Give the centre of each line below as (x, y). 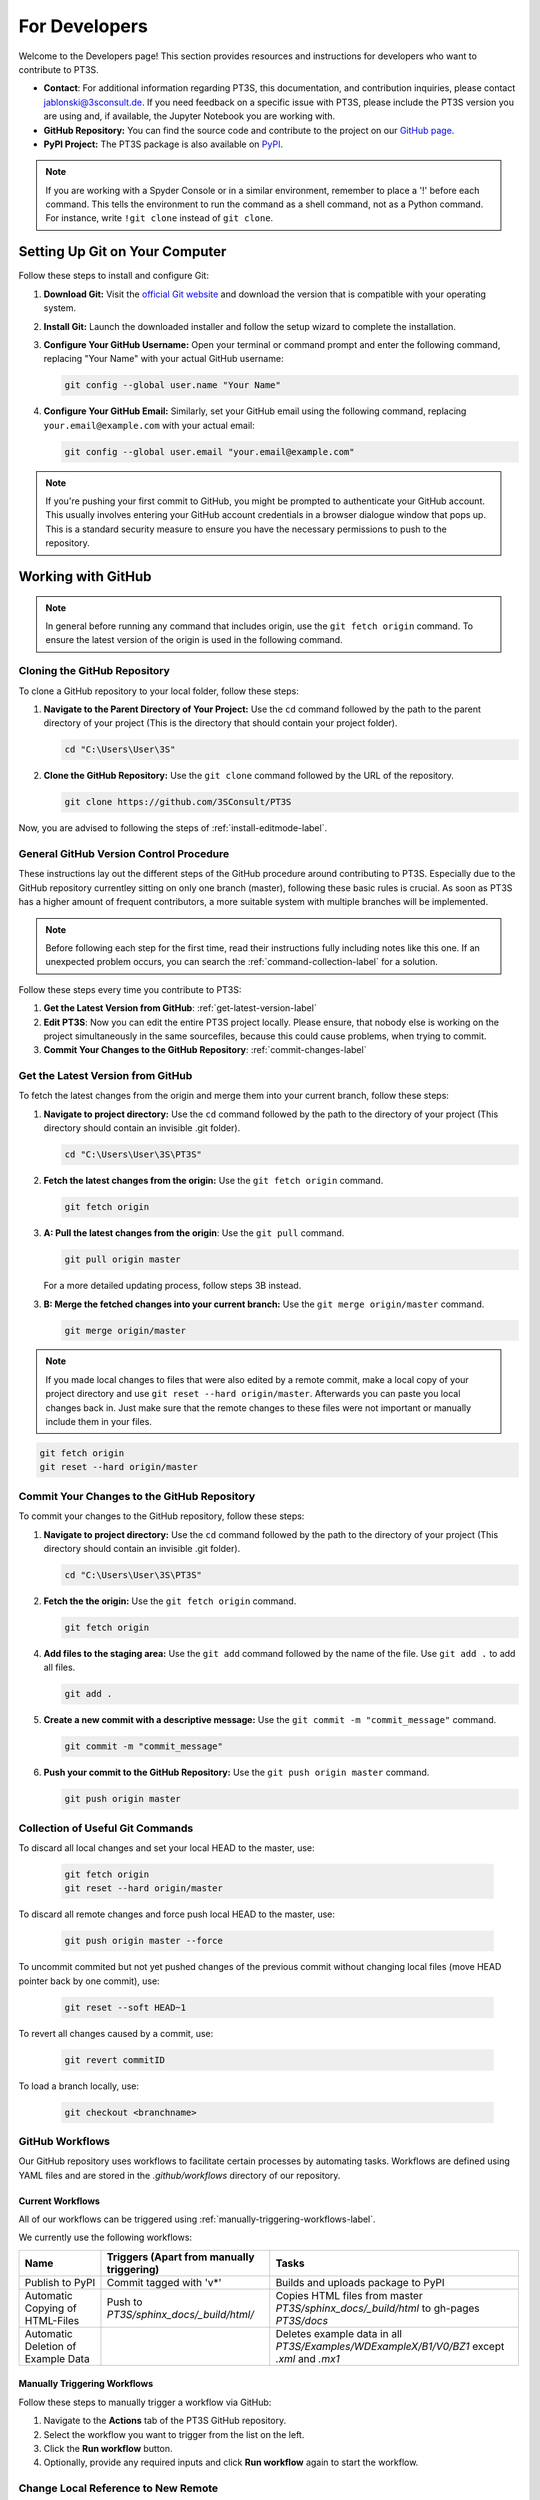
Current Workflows (59, 2201)
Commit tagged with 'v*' (164, 2282)
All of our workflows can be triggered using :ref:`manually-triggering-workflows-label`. (197, 2219)
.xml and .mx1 (307, 2358)
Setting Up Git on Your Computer (122, 251)
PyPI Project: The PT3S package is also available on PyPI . (163, 144)
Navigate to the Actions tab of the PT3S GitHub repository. (165, 2421)
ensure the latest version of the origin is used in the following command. (194, 640)
